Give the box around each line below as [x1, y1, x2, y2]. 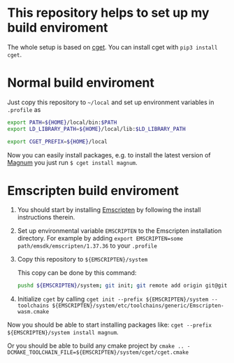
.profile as [7, 105, 41, 113]
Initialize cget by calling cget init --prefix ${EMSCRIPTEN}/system [17, 295, 209, 304]
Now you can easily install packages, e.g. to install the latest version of [7, 150, 211, 159]
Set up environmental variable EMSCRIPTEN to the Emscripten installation [17, 227, 222, 235]
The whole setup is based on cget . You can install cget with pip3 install [7, 43, 218, 51]
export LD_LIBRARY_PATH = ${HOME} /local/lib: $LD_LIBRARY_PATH [7, 125, 187, 132]
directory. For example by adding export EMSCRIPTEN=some [17, 234, 184, 243]
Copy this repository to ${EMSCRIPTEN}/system [17, 255, 148, 264]
